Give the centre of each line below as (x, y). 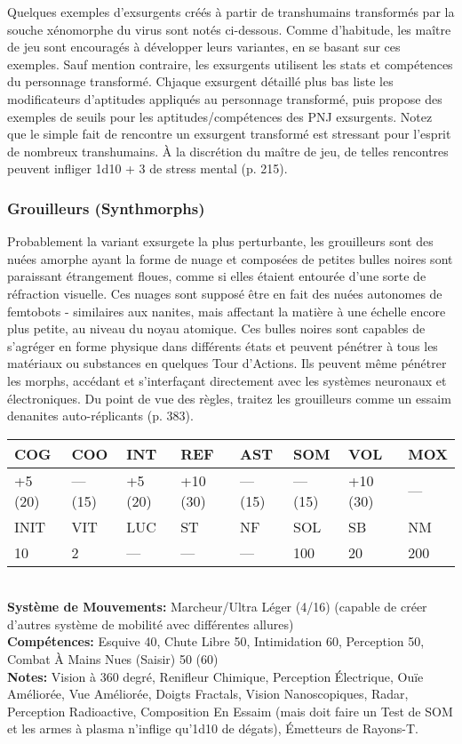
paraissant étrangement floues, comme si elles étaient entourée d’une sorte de (217, 276)
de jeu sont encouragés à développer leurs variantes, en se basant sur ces (204, 47)
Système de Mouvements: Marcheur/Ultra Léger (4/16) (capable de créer (217, 607)
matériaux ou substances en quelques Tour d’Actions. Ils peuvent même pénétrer (227, 363)
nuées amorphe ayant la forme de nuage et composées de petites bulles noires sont (230, 258)
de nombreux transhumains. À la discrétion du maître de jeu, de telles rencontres (228, 151)
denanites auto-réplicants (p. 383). (100, 416)
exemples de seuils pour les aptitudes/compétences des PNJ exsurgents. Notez (220, 116)
